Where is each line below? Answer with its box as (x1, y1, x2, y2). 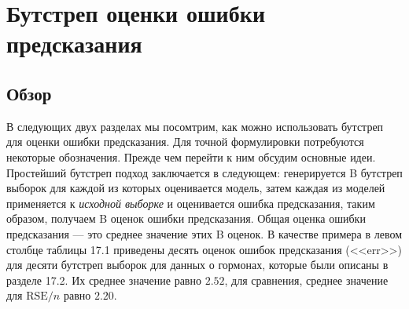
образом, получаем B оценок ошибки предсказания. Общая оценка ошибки (6, 210, 366, 227)
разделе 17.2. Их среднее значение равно (6, 271, 201, 288)
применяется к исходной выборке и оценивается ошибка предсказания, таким (6, 194, 375, 211)
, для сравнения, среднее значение (224, 271, 389, 288)
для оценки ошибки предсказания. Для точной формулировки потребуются (6, 133, 364, 150)
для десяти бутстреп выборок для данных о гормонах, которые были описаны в (6, 256, 389, 273)
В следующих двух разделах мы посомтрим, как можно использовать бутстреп (6, 118, 384, 134)
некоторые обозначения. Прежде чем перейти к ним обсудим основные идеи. (6, 148, 376, 165)
